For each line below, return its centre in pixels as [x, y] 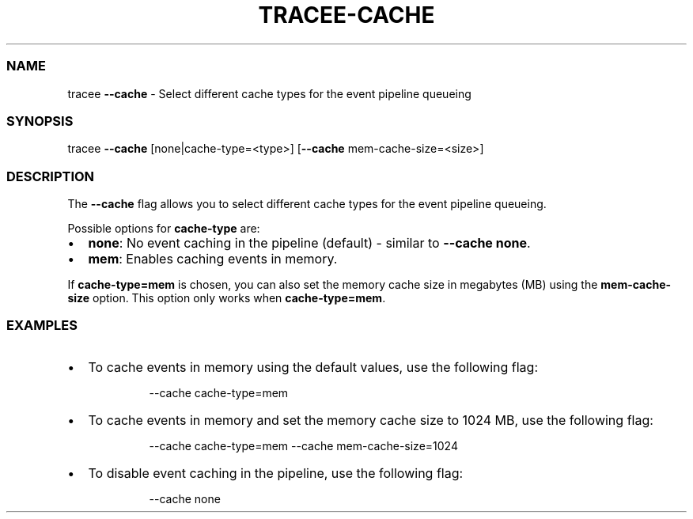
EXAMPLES [42, 326]
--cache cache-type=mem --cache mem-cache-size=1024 [303, 445]
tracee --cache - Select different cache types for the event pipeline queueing [269, 93]
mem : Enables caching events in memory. [213, 259]
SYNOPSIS [40, 121]
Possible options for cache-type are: [164, 228]
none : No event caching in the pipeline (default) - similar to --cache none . [309, 243]
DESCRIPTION [51, 176]
